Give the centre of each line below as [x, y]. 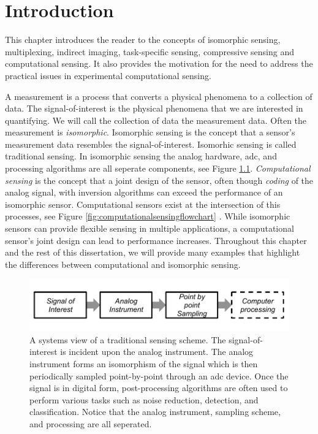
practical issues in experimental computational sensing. [108, 75]
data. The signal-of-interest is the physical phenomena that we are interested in [154, 108]
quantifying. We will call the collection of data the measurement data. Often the [156, 120]
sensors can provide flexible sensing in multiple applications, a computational [150, 228]
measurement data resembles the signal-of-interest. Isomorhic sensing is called [151, 144]
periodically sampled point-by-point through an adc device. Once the [159, 375]
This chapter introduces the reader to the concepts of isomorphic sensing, [143, 40]
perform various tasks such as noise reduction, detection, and [144, 399]
